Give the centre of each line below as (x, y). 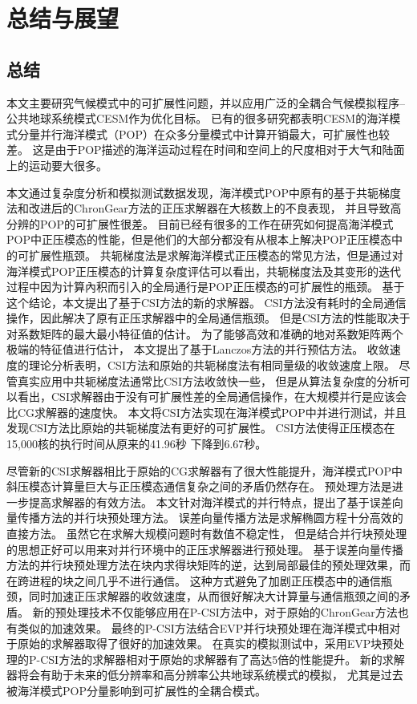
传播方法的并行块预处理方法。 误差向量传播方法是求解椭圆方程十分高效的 (210, 518)
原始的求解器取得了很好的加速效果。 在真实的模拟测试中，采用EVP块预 (205, 643)
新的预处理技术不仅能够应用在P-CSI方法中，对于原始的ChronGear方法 (215, 611)
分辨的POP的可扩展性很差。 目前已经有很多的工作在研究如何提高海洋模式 (200, 223)
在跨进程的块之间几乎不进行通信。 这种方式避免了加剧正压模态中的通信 (194, 580)
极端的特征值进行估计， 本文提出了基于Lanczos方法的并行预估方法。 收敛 (198, 349)
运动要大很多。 (68, 165)
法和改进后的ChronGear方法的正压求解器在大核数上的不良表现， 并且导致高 (204, 208)
